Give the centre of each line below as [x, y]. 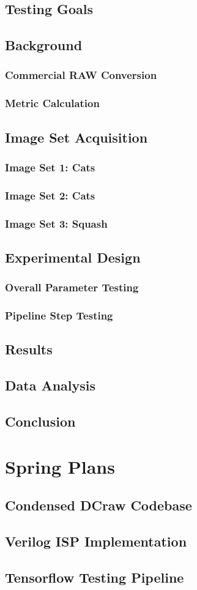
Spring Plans [60, 466]
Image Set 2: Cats [50, 195]
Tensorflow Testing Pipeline [95, 577]
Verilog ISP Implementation [96, 541]
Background [44, 45]
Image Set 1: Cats [50, 167]
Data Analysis [50, 385]
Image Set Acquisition [76, 137]
